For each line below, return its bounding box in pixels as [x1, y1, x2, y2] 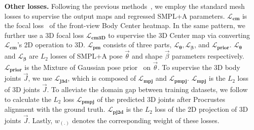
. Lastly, [28, 115, 53, 125]
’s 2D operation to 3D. [17, 39, 85, 50]
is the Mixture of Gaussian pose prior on [24, 62, 151, 72]
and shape [132, 51, 163, 61]
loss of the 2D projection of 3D [154, 104, 248, 114]
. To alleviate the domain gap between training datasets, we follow [47, 84, 248, 95]
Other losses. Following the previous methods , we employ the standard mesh [4, 1, 245, 11]
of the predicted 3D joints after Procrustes [97, 94, 225, 104]
